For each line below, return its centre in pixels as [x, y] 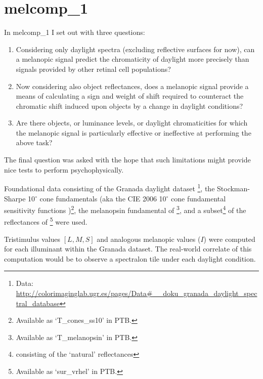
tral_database [38, 303]
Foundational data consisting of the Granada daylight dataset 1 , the [109, 187]
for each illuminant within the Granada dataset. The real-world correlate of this [128, 249]
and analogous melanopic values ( [149, 239]
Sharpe [15, 198]
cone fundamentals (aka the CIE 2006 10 [103, 198]
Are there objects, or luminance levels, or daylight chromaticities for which [132, 123]
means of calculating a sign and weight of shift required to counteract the [130, 96]
